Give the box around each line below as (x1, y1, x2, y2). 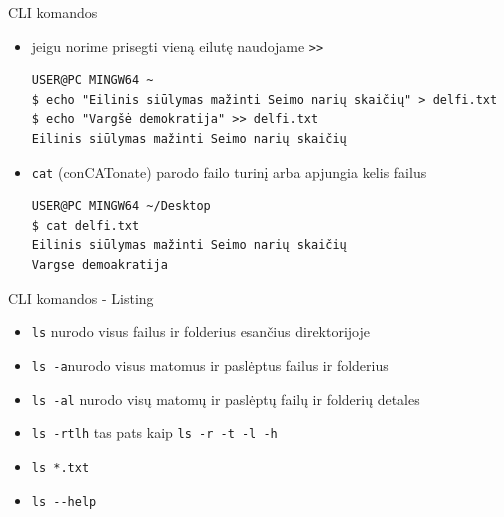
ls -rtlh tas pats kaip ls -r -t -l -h (31, 422, 278, 443)
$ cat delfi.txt (31, 218, 140, 233)
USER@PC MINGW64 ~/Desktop (31, 199, 211, 214)
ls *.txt (31, 460, 90, 475)
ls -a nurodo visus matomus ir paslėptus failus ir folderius (31, 354, 389, 375)
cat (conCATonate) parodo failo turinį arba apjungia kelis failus (31, 161, 427, 182)
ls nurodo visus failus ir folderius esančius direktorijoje (31, 321, 370, 342)
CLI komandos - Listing (8, 287, 154, 308)
